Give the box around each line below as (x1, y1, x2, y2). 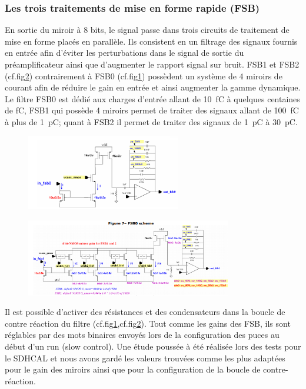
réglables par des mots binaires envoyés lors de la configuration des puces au (5, 328, 280, 341)
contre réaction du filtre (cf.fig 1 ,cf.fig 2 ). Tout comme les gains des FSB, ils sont (5, 317, 291, 329)
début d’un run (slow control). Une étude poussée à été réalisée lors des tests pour (5, 340, 301, 352)
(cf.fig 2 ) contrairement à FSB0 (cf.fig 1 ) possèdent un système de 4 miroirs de (5, 69, 282, 82)
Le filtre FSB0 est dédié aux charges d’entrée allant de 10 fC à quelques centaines (5, 92, 300, 105)
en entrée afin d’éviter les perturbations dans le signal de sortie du (5, 46, 244, 59)
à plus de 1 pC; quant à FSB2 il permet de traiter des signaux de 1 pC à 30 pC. (5, 115, 298, 128)
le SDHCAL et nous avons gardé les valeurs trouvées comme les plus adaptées (5, 351, 285, 364)
